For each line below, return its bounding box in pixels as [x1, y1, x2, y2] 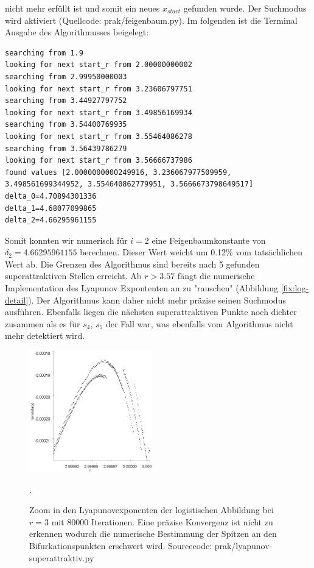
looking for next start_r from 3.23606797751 [5, 84, 192, 93]
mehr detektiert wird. [5, 329, 85, 342]
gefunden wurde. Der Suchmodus [183, 2, 307, 14]
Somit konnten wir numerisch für [5, 233, 128, 246]
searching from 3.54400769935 [5, 120, 127, 129]
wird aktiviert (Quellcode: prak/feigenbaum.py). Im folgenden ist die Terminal [5, 13, 298, 26]
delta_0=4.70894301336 [5, 191, 97, 201]
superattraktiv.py [29, 551, 94, 564]
